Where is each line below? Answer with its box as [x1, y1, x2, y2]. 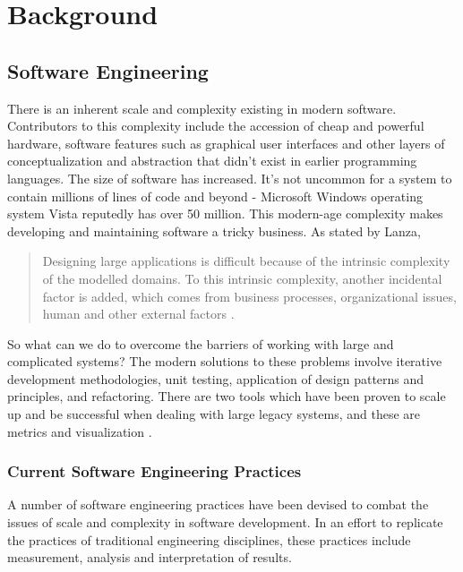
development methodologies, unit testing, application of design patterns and [7, 369, 424, 388]
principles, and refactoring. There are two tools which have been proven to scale [7, 387, 446, 406]
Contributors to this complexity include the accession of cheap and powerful [7, 116, 424, 135]
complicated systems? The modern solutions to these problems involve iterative [7, 352, 442, 371]
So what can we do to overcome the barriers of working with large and [7, 334, 394, 353]
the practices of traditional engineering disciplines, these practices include [7, 530, 411, 549]
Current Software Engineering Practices [7, 460, 302, 482]
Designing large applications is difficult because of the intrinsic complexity [42, 252, 450, 270]
